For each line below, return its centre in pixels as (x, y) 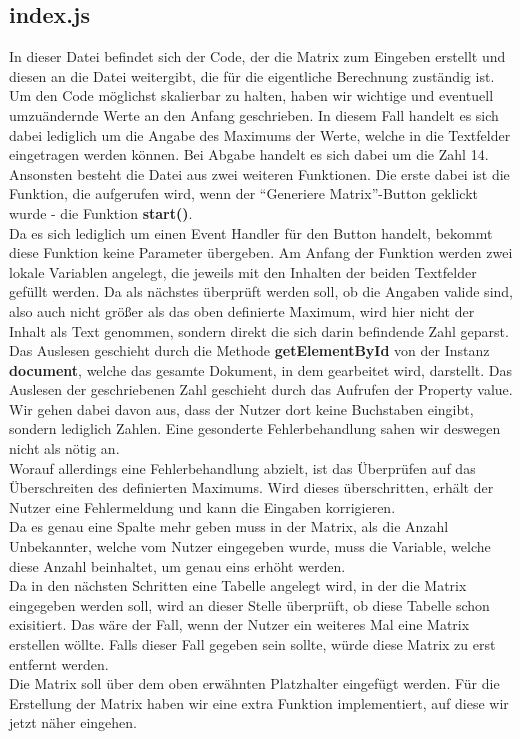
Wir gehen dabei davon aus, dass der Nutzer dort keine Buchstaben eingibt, (241, 408)
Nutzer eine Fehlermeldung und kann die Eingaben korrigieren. (202, 506)
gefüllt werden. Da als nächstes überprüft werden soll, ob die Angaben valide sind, (261, 291)
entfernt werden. (59, 663)
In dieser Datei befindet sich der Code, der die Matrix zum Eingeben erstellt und (257, 56)
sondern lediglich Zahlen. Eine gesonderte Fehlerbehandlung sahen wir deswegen (255, 428)
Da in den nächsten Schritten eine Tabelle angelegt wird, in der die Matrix (238, 585)
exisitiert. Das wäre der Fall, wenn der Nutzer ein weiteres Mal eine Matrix (239, 624)
